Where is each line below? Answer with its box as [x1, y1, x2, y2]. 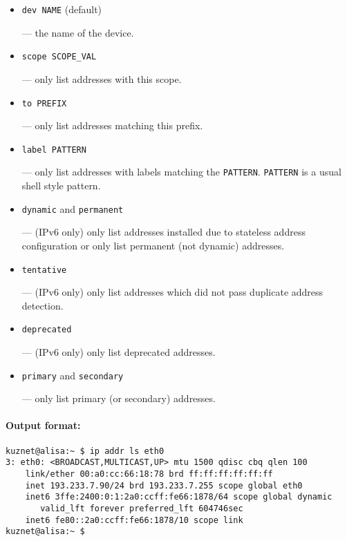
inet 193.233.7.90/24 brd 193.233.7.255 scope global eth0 [25, 480, 303, 491]
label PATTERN [21, 144, 86, 155]
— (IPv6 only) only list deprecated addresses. [21, 345, 216, 359]
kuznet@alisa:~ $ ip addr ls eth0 [6, 446, 165, 456]
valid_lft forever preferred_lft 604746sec [40, 503, 243, 513]
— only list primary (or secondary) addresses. [21, 391, 216, 406]
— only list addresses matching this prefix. [21, 118, 203, 133]
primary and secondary [21, 368, 124, 382]
